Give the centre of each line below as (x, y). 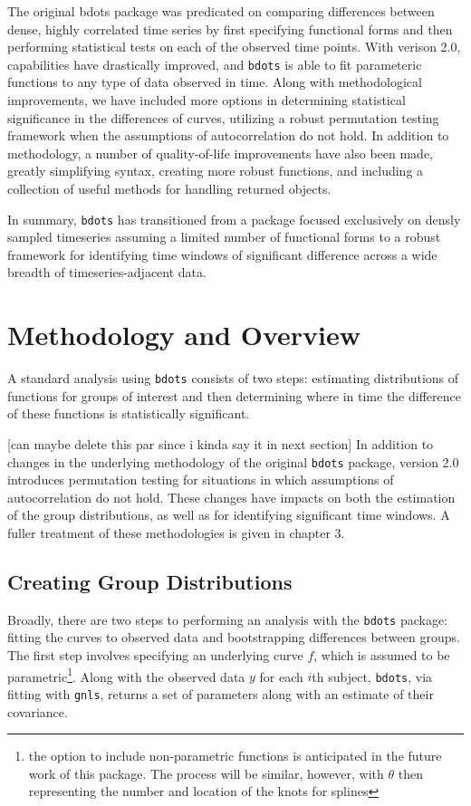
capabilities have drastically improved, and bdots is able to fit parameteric (215, 64)
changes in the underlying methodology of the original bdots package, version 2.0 (233, 461)
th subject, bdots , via (372, 676)
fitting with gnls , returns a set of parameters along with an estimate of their (221, 693)
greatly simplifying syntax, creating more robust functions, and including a (216, 171)
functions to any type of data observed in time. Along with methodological (215, 82)
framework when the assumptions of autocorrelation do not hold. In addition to (228, 135)
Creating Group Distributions (150, 582)
